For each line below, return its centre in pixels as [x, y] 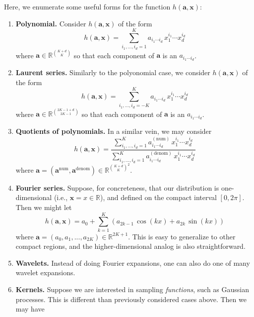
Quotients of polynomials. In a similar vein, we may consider [114, 131]
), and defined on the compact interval [159, 197]
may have [30, 309]
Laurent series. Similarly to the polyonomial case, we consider [113, 72]
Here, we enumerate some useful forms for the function [87, 6]
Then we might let [44, 207]
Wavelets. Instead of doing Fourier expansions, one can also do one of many [133, 263]
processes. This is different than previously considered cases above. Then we [131, 299]
